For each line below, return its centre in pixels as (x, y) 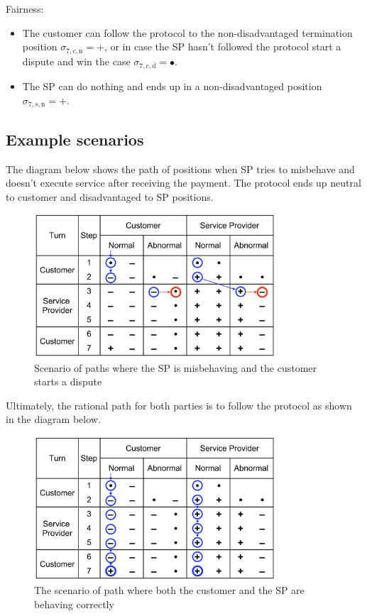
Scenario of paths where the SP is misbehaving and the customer (176, 367)
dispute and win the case (76, 61)
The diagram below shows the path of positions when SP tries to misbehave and (180, 169)
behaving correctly (74, 604)
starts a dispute (68, 381)
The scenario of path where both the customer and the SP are (169, 590)
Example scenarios (75, 139)
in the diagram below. (53, 419)
